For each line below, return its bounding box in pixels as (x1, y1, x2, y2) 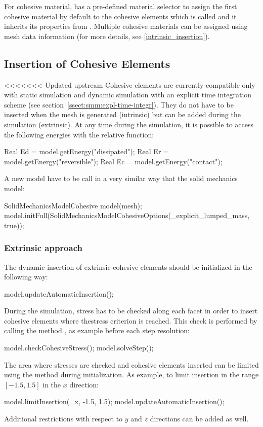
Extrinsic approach (4, 241, 82, 254)
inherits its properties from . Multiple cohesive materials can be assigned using (4, 21, 248, 31)
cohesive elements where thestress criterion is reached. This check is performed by (4, 315, 257, 326)
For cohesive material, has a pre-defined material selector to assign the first (4, 1, 237, 11)
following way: (4, 271, 48, 282)
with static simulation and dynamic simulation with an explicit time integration (4, 89, 252, 100)
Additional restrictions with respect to (4, 413, 123, 424)
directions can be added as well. (150, 413, 249, 424)
